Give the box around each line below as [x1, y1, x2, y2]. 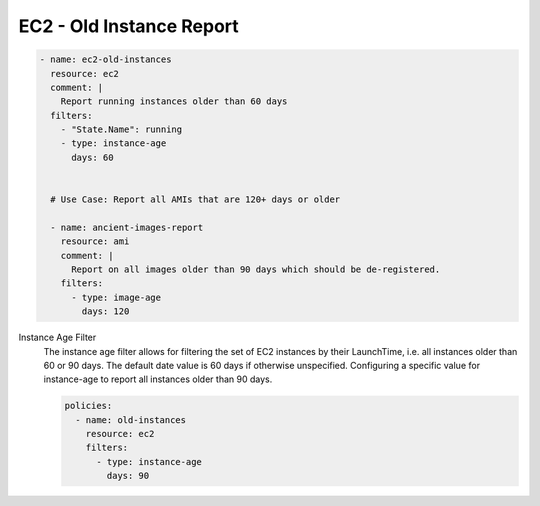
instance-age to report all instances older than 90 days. [43, 373, 273, 385]
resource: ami [60, 236, 130, 247]
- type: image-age [71, 291, 162, 303]
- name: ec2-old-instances [39, 54, 172, 65]
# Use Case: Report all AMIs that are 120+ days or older [50, 194, 341, 205]
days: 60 [71, 151, 114, 163]
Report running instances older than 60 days [60, 96, 288, 107]
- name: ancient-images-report [50, 221, 204, 233]
